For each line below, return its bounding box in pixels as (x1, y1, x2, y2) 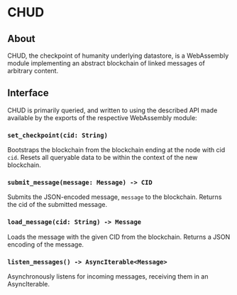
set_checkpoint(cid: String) (7, 131, 109, 139)
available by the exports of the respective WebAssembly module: (7, 113, 197, 122)
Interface (7, 87, 49, 100)
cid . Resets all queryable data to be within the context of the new (7, 154, 198, 162)
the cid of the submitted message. (7, 200, 108, 209)
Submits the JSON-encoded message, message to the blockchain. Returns (7, 193, 222, 201)
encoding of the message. (7, 240, 84, 249)
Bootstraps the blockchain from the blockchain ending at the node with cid (7, 146, 226, 154)
